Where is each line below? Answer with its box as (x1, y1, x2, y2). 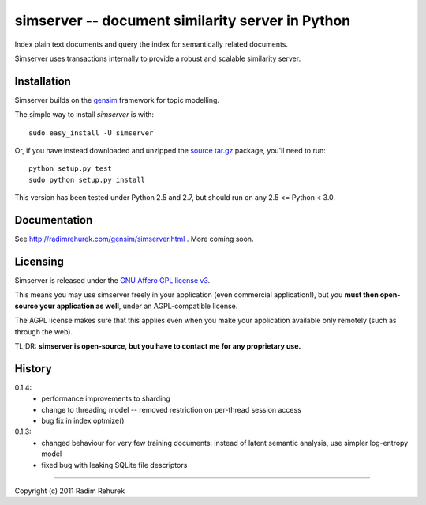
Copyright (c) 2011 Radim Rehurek (14, 486, 125, 496)
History (14, 362, 53, 375)
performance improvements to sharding (41, 394, 171, 403)
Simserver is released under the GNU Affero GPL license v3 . (14, 276, 211, 285)
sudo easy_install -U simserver (28, 128, 154, 138)
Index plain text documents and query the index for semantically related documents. (14, 40, 288, 49)
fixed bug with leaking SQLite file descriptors (41, 460, 188, 469)
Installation (14, 74, 71, 88)
